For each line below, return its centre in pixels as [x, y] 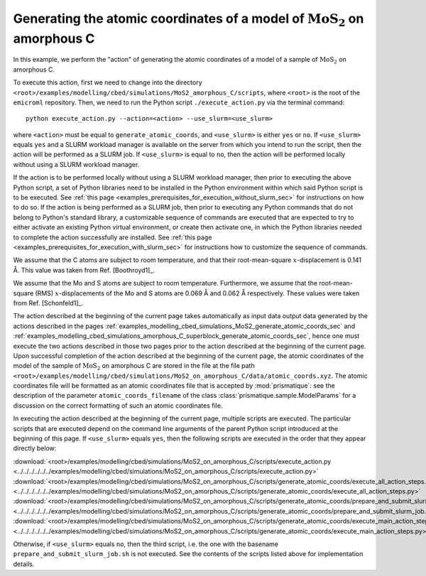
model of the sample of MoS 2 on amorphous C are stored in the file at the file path [134, 367]
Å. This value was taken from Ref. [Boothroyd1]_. [84, 270]
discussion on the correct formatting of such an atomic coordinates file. [118, 406]
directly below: [35, 448]
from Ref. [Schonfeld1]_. [48, 303]
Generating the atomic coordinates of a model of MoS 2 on [189, 20]
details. [24, 564]
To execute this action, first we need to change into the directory [108, 82]
